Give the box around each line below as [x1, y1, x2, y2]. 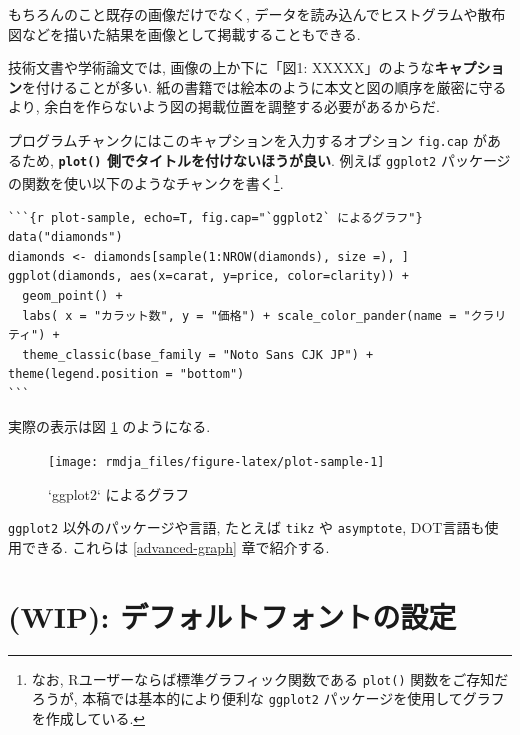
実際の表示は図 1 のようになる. [8, 416, 211, 437]
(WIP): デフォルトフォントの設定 [8, 595, 457, 636]
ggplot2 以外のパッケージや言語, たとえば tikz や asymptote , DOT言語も [8, 517, 485, 538]
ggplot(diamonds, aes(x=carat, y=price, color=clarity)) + [8, 269, 409, 284]
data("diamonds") [8, 230, 123, 245]
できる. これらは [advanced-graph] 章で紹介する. [21, 536, 330, 557]
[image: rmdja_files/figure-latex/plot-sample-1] [48, 455, 385, 470]
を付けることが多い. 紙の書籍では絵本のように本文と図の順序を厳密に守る [22, 76, 507, 97]
